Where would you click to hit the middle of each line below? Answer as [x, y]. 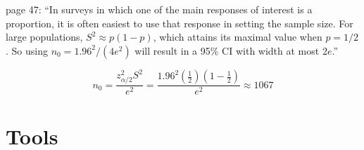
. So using [27, 50]
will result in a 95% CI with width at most [227, 50]
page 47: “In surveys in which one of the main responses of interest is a [159, 9]
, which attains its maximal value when [238, 37]
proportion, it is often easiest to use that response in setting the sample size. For [180, 23]
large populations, [44, 37]
